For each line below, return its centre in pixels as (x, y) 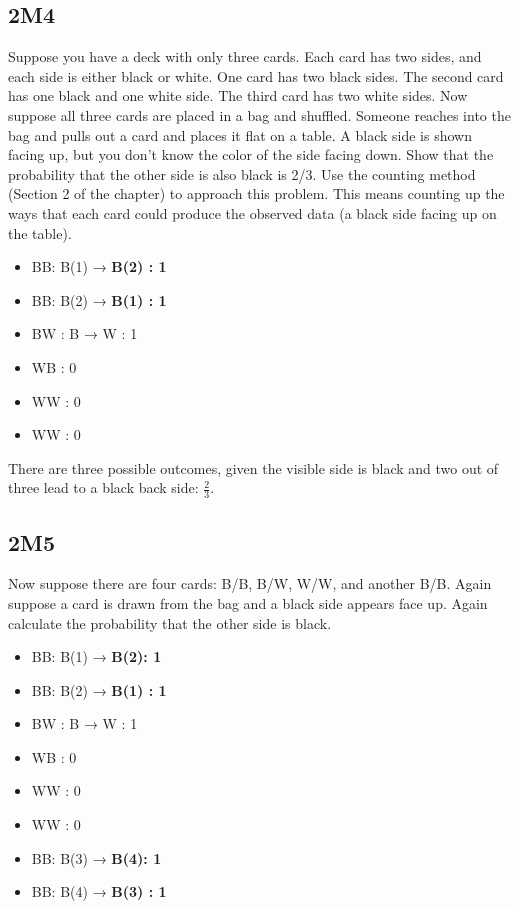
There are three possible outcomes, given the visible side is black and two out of (253, 467)
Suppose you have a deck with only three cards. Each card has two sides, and (245, 56)
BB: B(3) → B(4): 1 (96, 857)
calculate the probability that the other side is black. (170, 622)
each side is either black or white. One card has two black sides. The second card (256, 75)
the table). (40, 232)
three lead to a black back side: (103, 487)
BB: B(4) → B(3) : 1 (99, 891)
